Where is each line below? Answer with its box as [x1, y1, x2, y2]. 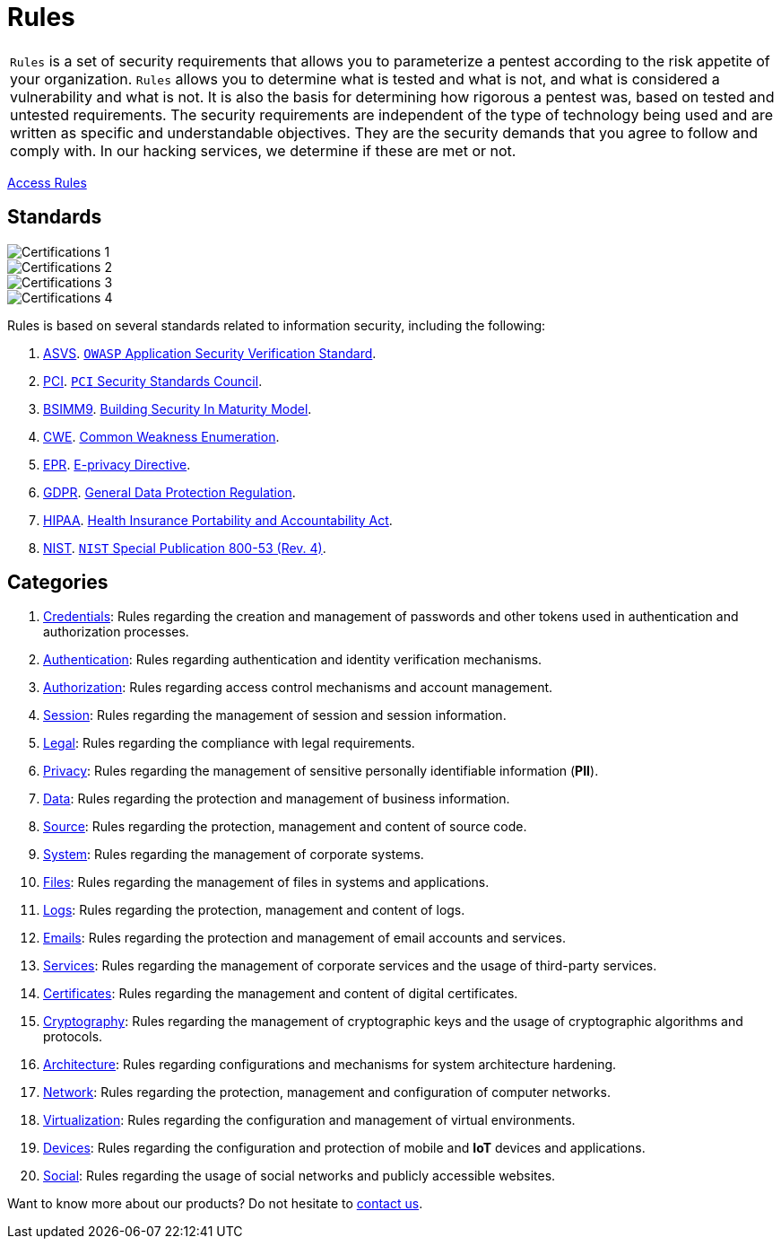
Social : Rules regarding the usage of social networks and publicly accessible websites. [43, 1168, 556, 1184]
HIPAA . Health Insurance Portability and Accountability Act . [43, 512, 393, 528]
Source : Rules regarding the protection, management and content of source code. [43, 819, 527, 835]
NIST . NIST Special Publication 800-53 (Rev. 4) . [43, 540, 326, 556]
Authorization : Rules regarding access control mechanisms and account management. [43, 680, 553, 696]
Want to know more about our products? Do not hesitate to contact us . [7, 1196, 423, 1212]
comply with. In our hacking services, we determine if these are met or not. [10, 141, 516, 160]
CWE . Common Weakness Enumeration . [43, 428, 280, 444]
